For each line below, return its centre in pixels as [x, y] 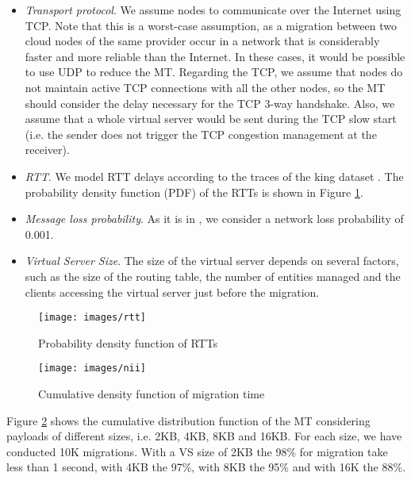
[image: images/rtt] [92, 318]
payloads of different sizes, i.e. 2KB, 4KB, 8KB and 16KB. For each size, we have [204, 436]
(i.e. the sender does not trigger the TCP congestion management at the [201, 134]
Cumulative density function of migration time [152, 394]
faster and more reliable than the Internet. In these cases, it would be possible [215, 56]
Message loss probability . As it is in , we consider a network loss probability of [214, 219]
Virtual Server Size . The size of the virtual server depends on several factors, [212, 261]
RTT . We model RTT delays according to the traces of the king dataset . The [214, 176]
